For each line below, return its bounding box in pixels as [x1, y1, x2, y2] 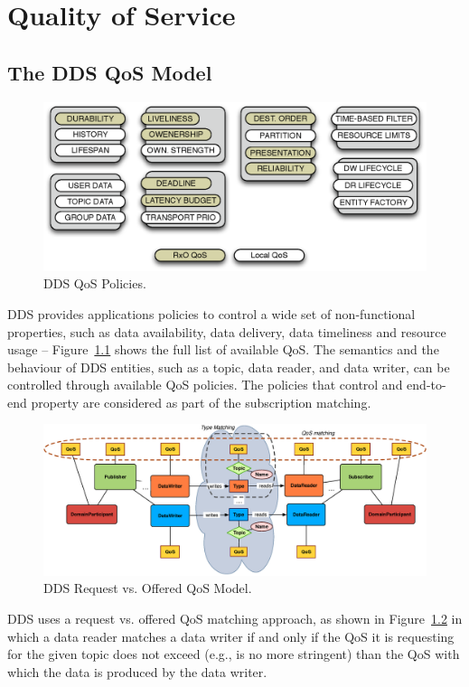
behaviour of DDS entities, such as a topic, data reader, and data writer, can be [7, 357, 450, 376]
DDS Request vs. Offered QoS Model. [43, 579, 252, 598]
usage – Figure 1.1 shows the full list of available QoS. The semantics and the [7, 340, 439, 359]
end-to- [407, 375, 446, 394]
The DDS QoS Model [7, 58, 212, 86]
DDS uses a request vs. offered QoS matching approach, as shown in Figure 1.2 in [7, 608, 463, 627]
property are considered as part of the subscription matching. [31, 392, 371, 411]
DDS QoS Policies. [43, 274, 146, 293]
